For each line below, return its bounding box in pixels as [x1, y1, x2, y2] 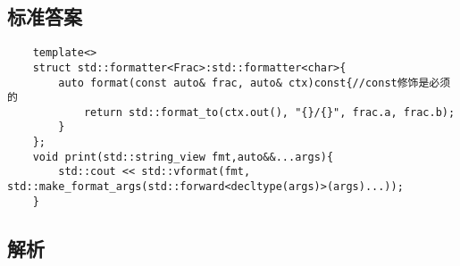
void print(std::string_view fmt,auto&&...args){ [32, 150, 334, 163]
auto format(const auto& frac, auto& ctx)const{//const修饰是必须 [58, 76, 451, 89]
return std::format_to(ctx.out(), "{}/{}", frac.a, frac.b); [83, 105, 456, 119]
